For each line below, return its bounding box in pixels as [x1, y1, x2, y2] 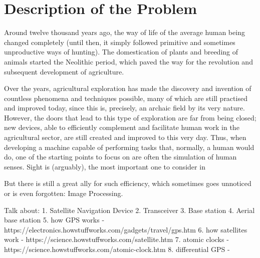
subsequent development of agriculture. [4, 66, 124, 76]
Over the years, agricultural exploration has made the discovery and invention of [4, 83, 251, 93]
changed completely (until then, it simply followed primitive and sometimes [4, 36, 235, 47]
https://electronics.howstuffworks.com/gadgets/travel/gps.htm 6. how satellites [4, 224, 247, 234]
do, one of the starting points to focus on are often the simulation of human [4, 151, 237, 162]
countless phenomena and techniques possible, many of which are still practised [4, 92, 247, 103]
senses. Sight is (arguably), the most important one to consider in [4, 161, 205, 171]
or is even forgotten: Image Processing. [4, 188, 123, 198]
